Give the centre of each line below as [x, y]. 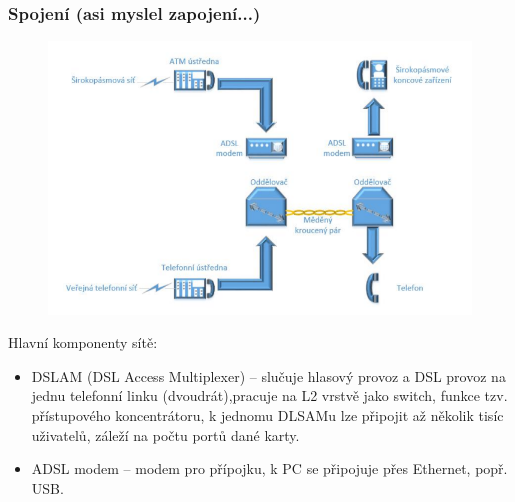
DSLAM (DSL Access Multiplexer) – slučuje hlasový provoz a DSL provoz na [268, 375]
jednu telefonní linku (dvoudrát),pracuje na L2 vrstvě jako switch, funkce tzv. [269, 395]
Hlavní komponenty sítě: [83, 342]
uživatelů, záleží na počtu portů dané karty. [165, 434]
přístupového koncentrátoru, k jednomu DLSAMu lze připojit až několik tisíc [267, 415]
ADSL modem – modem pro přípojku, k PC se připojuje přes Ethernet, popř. [269, 468]
